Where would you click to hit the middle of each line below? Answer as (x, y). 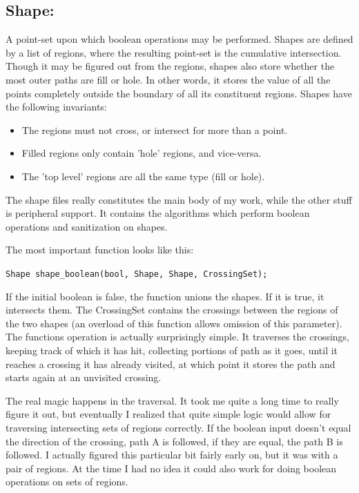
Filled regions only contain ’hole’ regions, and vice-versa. (142, 153)
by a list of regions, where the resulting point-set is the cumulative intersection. (174, 52)
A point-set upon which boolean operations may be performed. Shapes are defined (179, 39)
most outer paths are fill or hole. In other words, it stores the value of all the (168, 79)
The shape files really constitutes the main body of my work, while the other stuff (179, 199)
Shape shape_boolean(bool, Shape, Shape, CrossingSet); (137, 274)
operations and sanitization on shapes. (87, 226)
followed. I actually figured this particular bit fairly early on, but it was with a (172, 455)
